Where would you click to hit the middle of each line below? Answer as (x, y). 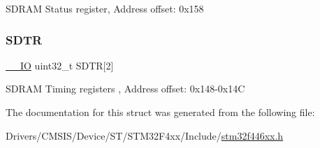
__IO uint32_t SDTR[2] (60, 65)
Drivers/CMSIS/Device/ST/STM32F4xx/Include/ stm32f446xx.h (145, 135)
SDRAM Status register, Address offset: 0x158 (105, 8)
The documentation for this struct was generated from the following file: (160, 112)
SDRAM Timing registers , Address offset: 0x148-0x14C (125, 89)
